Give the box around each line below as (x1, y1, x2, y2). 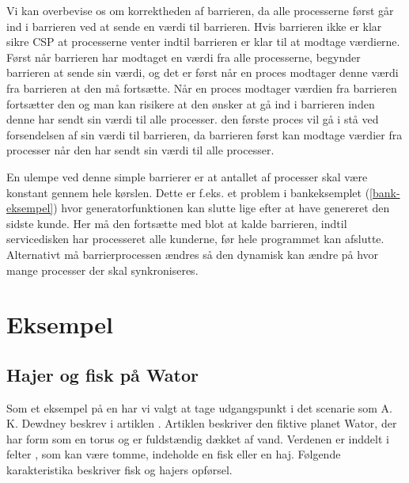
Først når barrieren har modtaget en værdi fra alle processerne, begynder (6, 48, 361, 65)
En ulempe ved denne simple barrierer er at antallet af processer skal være (6, 168, 368, 184)
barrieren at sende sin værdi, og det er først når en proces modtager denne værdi (6, 64, 399, 81)
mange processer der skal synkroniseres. (6, 261, 199, 278)
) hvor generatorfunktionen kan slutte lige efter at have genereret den (53, 200, 390, 216)
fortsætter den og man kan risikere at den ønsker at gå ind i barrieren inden (6, 95, 375, 112)
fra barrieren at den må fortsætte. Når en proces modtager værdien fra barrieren (6, 79, 397, 96)
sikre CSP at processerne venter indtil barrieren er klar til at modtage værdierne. (6, 33, 400, 50)
